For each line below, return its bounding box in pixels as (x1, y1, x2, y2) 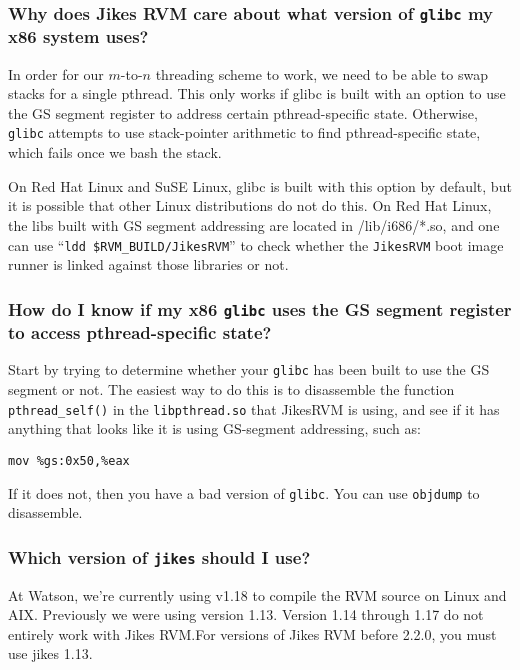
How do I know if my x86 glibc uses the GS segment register (8, 296, 512, 321)
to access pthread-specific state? (8, 320, 272, 345)
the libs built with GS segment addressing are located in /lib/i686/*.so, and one (8, 214, 500, 235)
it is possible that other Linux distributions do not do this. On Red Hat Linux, (8, 195, 492, 216)
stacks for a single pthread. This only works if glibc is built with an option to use (8, 83, 506, 104)
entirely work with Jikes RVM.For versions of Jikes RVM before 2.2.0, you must (8, 623, 497, 644)
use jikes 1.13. (8, 643, 93, 664)
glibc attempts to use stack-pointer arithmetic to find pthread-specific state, (8, 122, 481, 143)
